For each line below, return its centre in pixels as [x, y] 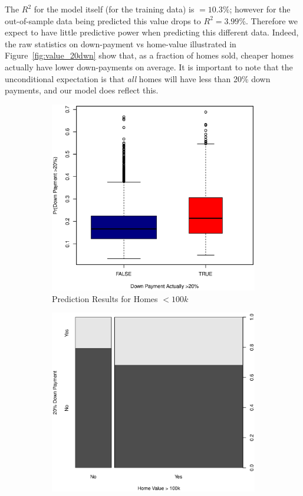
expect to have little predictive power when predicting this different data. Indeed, [152, 32]
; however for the [260, 9]
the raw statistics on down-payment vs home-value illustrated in [121, 43]
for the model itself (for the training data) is [114, 9]
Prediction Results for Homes [105, 298]
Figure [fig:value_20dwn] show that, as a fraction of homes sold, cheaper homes [149, 55]
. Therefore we [272, 20]
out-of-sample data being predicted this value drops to [103, 20]
